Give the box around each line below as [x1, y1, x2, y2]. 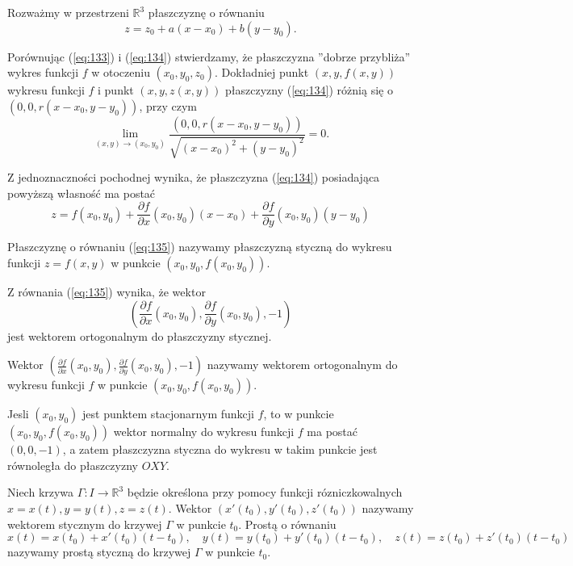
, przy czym [139, 97, 197, 114]
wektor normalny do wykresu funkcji [113, 423, 295, 440]
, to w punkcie [263, 405, 334, 422]
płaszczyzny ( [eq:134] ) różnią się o [225, 82, 393, 99]
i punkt [98, 82, 134, 99]
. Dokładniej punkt [215, 64, 309, 81]
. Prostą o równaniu [238, 515, 337, 532]
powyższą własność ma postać [7, 184, 156, 201]
